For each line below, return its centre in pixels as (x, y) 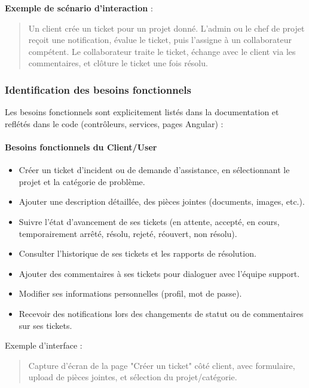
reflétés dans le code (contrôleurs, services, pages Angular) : (114, 123)
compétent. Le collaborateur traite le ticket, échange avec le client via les (162, 51)
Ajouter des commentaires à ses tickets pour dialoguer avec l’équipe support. (159, 273)
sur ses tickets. (45, 325)
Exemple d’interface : (44, 345)
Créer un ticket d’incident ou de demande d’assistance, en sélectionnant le (154, 170)
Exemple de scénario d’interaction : (79, 8)
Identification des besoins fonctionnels (98, 89)
